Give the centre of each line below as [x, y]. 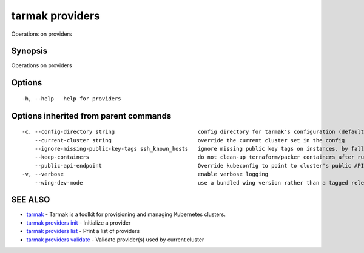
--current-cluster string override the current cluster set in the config [190, 140]
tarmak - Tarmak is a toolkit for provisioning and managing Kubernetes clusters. [126, 214]
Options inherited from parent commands [91, 116]
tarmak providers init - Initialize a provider [79, 222]
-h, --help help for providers [72, 99]
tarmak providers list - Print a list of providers [83, 231]
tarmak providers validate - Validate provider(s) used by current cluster [115, 240]
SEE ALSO [31, 200]
